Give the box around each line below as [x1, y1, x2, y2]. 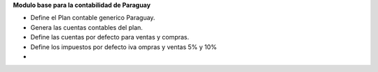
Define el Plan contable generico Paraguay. [30, 14, 155, 22]
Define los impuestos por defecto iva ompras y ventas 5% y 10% [30, 42, 217, 51]
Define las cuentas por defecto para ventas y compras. [30, 33, 190, 42]
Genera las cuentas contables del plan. [30, 23, 143, 31]
